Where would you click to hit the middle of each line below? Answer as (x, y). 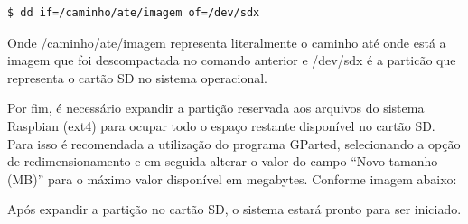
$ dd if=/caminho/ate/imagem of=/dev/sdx (134, 13)
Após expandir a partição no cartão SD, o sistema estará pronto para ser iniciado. (234, 209)
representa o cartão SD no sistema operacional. (137, 77)
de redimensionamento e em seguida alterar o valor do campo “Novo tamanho (223, 161)
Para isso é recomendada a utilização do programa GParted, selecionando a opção (234, 143)
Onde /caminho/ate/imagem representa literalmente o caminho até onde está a (227, 42)
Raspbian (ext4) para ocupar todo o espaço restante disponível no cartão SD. (221, 125)
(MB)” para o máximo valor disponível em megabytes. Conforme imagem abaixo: (232, 178)
